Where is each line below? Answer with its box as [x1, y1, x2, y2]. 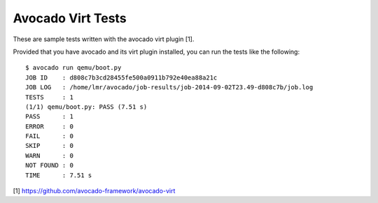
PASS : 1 [25, 112, 73, 121]
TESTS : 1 [25, 93, 73, 101]
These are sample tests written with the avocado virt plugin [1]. [13, 35, 195, 43]
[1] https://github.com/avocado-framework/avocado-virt [13, 187, 176, 195]
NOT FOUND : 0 [25, 161, 73, 170]
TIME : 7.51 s [25, 171, 92, 179]
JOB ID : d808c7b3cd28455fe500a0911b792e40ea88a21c [25, 73, 218, 82]
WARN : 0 [25, 151, 73, 160]
